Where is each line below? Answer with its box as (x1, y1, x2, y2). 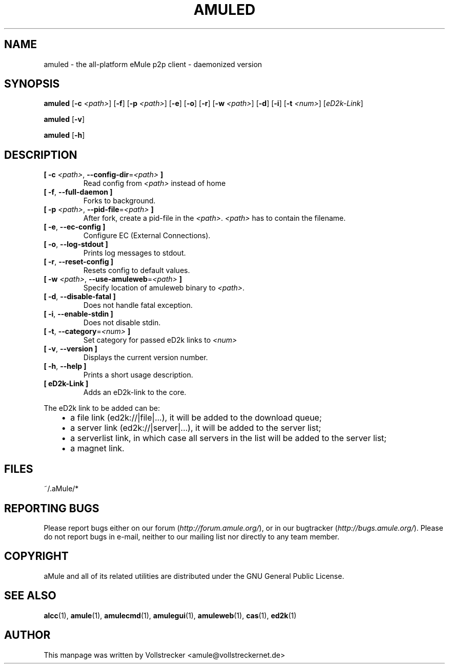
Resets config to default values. (83, 266, 190, 275)
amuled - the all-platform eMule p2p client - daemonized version (44, 59, 262, 69)
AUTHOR (4, 629, 51, 642)
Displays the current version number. (83, 353, 208, 362)
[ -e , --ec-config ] (44, 222, 106, 232)
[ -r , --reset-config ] (44, 257, 114, 266)
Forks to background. (83, 196, 156, 205)
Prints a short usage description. (83, 370, 193, 380)
